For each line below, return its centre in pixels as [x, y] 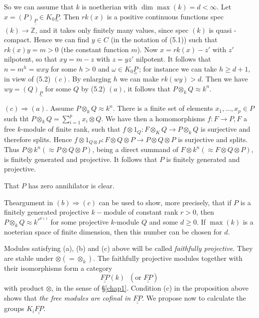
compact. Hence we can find [47, 40]
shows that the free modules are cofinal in [67, 298]
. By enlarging [90, 79]
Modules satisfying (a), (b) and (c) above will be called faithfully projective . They [129, 248]
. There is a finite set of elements [163, 108]
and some [164, 221]
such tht [16, 118]
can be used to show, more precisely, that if [165, 202]
